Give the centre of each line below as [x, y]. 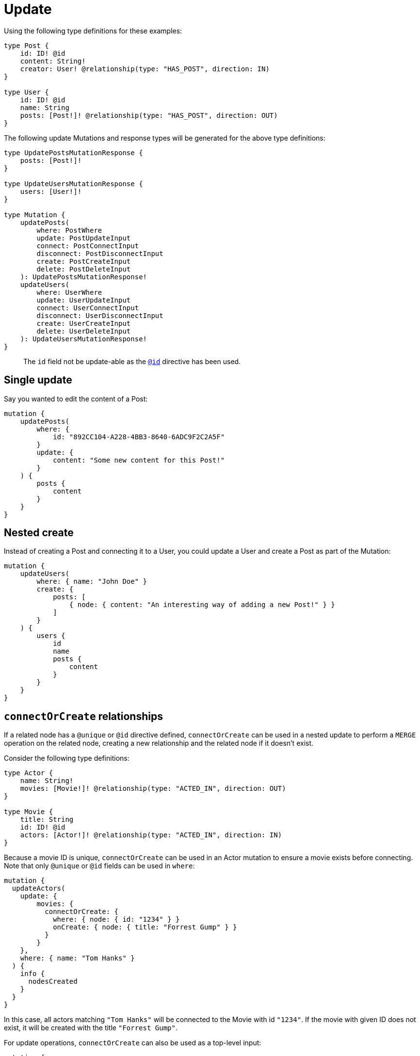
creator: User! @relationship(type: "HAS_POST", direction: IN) [145, 69]
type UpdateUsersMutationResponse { [73, 184]
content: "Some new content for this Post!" [139, 460]
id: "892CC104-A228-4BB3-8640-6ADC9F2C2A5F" [139, 437]
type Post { [26, 45]
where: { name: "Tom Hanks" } [77, 958]
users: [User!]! [51, 191]
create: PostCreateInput [84, 261]
